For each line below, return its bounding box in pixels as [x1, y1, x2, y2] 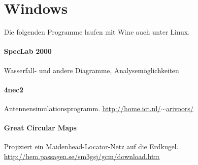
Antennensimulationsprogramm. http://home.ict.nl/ [4, 103, 161, 113]
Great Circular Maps [4, 123, 77, 133]
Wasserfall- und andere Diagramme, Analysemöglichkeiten [4, 65, 179, 75]
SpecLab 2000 [4, 46, 52, 56]
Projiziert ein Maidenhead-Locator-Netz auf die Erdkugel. [4, 141, 179, 152]
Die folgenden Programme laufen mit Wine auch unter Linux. [4, 27, 190, 37]
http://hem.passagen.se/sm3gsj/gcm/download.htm [4, 151, 160, 161]
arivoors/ [166, 103, 194, 113]
